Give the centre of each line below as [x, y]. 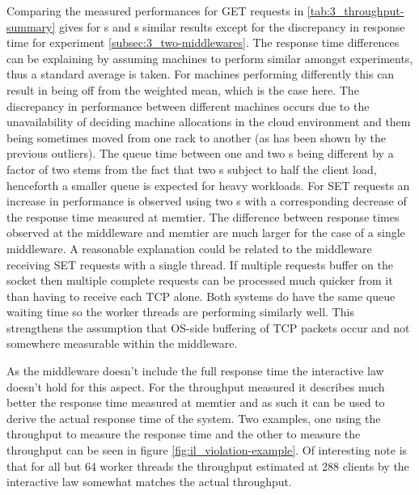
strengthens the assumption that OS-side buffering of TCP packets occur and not [208, 327]
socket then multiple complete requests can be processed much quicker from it [200, 280]
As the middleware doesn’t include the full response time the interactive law [195, 371]
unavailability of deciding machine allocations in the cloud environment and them [209, 122]
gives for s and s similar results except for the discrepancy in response [232, 26]
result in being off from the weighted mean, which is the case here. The [183, 89]
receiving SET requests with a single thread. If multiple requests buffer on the [200, 264]
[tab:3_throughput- [356, 11]
